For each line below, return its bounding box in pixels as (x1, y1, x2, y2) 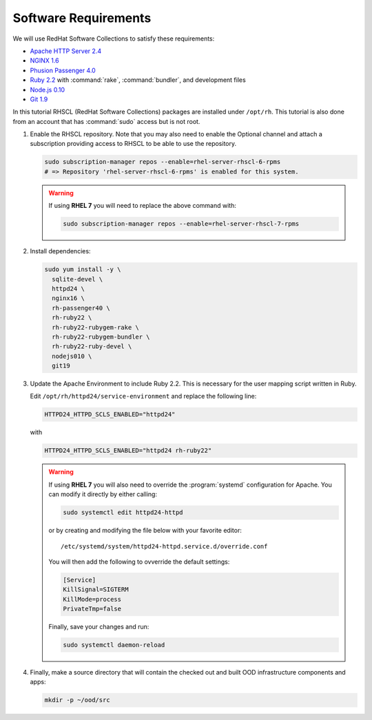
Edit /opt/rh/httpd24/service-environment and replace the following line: (30, 392, 257, 401)
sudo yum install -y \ (44, 266, 121, 273)
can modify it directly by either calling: (48, 490, 158, 498)
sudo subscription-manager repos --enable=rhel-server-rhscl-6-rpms (44, 158, 281, 166)
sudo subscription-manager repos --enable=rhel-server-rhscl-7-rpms (63, 220, 300, 228)
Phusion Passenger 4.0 (30, 66, 96, 74)
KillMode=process (63, 595, 122, 603)
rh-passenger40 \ (52, 304, 110, 312)
